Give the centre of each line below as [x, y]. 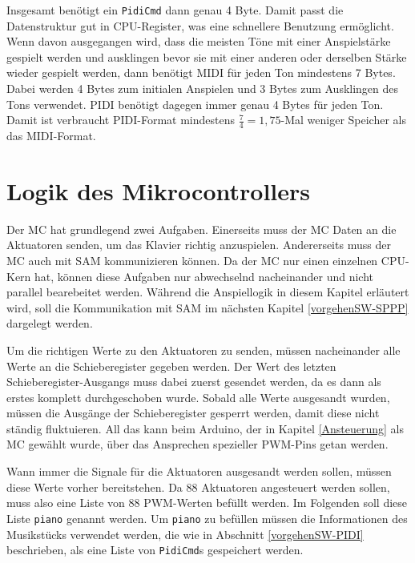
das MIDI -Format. [51, 136]
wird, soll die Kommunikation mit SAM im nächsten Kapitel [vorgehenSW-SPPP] [207, 307]
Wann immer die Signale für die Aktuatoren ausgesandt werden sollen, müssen [199, 471]
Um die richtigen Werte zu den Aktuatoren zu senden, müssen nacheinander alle [203, 350]
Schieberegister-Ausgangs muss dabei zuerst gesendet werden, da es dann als [194, 382]
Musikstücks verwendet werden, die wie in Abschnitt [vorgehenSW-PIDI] [185, 534]
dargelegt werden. [50, 323]
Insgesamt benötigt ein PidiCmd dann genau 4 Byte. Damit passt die [175, 10]
